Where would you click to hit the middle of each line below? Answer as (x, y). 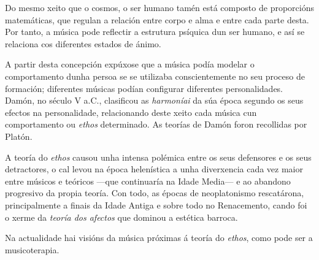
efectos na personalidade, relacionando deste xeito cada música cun (131, 112)
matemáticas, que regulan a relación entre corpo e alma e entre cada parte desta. (157, 19)
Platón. (19, 136)
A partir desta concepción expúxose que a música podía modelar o (130, 64)
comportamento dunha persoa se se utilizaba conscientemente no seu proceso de (155, 76)
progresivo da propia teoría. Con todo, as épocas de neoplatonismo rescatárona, (155, 193)
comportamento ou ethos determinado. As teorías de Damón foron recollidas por (156, 124)
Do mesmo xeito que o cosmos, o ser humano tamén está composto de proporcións (159, 7)
